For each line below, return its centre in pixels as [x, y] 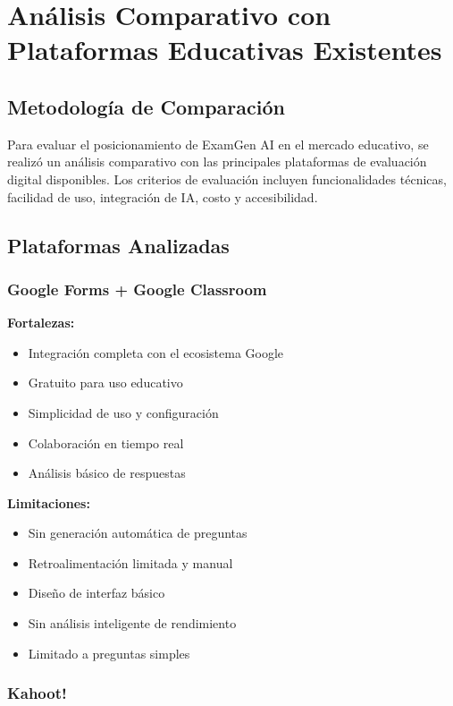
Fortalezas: [41, 323]
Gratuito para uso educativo [105, 383]
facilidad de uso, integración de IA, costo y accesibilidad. [163, 196]
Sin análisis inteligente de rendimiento [132, 623]
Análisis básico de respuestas [107, 473]
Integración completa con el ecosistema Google [156, 352]
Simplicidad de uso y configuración [123, 412]
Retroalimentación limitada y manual [130, 562]
